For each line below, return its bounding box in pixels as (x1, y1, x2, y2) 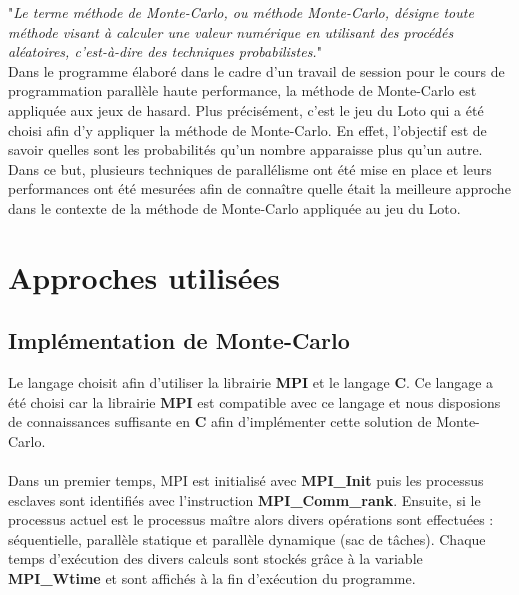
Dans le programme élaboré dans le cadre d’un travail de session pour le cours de (8, 60, 505, 81)
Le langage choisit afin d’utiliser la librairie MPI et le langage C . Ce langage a (8, 372, 494, 393)
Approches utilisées (8, 256, 281, 297)
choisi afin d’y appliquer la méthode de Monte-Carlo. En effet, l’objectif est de (8, 119, 487, 140)
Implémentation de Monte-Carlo (8, 325, 350, 356)
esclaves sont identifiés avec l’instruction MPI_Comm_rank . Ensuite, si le (8, 489, 481, 510)
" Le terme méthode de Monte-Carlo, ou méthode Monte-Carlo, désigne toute (8, 2, 474, 22)
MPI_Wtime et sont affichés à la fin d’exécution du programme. (8, 568, 416, 589)
